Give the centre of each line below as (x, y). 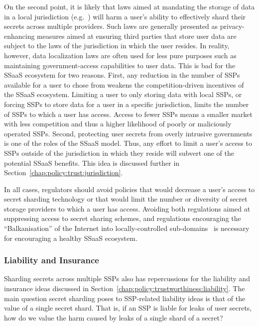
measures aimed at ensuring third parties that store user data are (137, 36)
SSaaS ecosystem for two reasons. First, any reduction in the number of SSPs (122, 75)
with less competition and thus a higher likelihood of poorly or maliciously (118, 124)
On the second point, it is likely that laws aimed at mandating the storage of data (129, 6)
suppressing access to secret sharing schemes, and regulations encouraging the (123, 218)
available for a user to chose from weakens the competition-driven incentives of (124, 84)
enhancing (19, 36)
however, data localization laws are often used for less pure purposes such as (120, 55)
